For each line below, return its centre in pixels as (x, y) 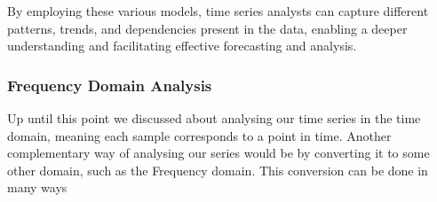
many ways (37, 187)
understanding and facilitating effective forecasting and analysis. (182, 46)
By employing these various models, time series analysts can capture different (218, 11)
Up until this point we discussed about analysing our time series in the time (214, 118)
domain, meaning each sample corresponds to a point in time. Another (199, 135)
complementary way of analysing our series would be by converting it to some (218, 153)
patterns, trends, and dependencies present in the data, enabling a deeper (207, 28)
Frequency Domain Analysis (110, 85)
